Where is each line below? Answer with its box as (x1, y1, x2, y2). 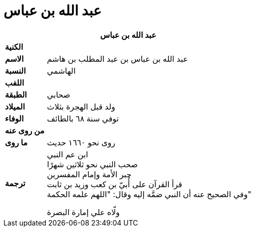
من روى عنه (5, 125, 45, 135)
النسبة (5, 65, 26, 76)
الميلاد (5, 101, 25, 112)
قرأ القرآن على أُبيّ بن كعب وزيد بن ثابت (47, 179, 182, 189)
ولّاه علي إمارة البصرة (47, 207, 120, 217)
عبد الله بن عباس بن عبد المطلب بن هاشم (47, 53, 188, 64)
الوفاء (5, 113, 24, 123)
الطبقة (5, 89, 27, 100)
